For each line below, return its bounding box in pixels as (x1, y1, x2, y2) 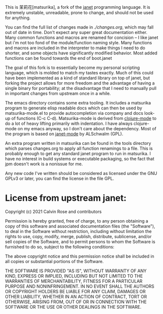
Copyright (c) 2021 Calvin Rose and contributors (5, 209, 102, 214)
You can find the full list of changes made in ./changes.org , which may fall (5, 24, 154, 30)
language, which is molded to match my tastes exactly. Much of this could (5, 70, 154, 75)
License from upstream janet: (5, 192, 127, 204)
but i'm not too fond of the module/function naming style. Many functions (5, 40, 152, 45)
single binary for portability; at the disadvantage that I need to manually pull (5, 86, 157, 91)
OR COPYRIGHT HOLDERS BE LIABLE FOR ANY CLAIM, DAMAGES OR (5, 288, 146, 294)
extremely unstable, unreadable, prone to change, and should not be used (5, 10, 154, 16)
